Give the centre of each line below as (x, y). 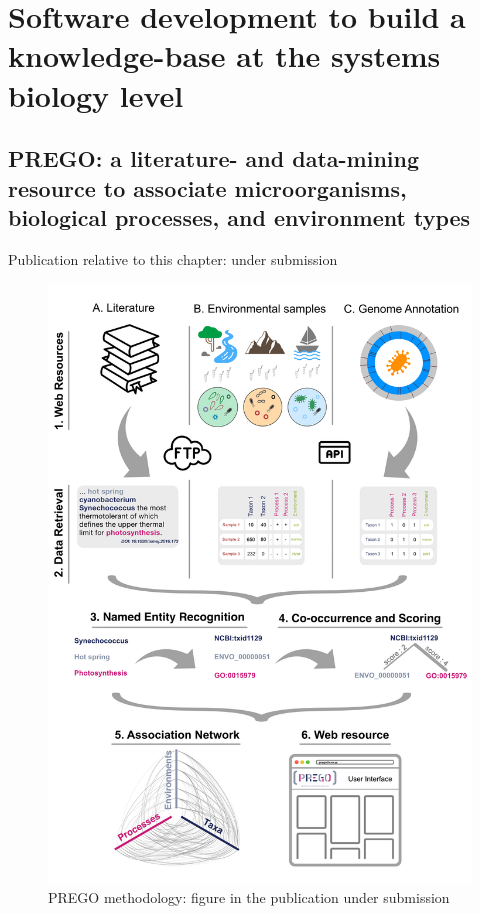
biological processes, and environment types (239, 216)
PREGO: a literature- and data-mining (213, 158)
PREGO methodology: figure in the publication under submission (249, 896)
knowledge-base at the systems (224, 55)
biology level (96, 94)
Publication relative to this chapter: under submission (173, 258)
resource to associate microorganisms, (207, 187)
